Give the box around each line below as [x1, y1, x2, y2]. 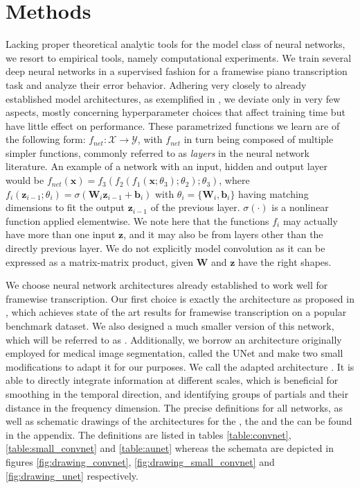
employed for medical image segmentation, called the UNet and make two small [6, 346, 343, 360]
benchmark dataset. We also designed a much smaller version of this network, [6, 319, 334, 333]
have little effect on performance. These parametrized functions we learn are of [6, 118, 340, 133]
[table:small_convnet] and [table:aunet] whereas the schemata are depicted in [6, 441, 334, 455]
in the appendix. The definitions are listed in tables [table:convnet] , [6, 427, 291, 441]
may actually [282, 213, 338, 228]
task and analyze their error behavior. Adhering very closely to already [6, 77, 307, 92]
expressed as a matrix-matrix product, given [6, 254, 194, 269]
